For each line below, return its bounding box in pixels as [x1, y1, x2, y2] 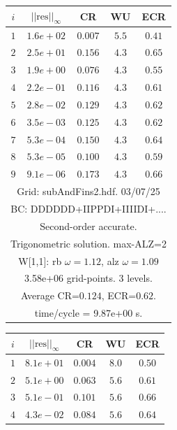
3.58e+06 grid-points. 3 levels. [24, 271, 153, 285]
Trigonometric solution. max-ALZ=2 [10, 236, 167, 250]
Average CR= [21, 288, 79, 303]
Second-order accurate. [40, 218, 137, 233]
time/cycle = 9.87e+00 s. [34, 306, 143, 320]
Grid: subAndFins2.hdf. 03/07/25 [17, 184, 160, 199]
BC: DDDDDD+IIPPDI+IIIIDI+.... [10, 201, 167, 215]
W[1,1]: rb [18, 253, 62, 268]
